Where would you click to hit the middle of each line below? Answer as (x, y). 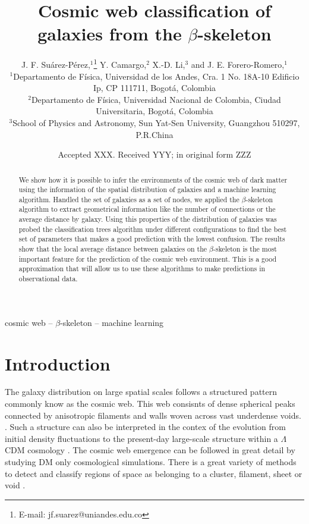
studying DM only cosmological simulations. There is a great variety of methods (151, 462)
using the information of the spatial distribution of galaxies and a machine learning (147, 189)
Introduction (58, 363)
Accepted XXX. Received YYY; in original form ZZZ (154, 154)
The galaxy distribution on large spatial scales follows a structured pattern (141, 392)
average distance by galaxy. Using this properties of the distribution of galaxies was (148, 219)
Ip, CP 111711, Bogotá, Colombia (154, 88)
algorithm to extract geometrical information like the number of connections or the (147, 209)
